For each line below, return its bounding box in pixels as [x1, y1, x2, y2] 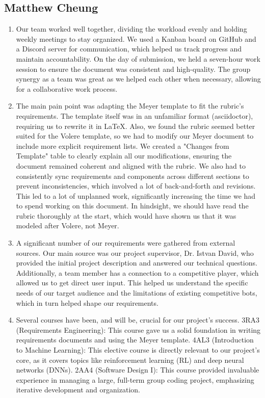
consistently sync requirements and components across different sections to [16, 170, 249, 181]
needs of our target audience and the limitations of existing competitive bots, [16, 287, 257, 298]
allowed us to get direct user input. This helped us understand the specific [16, 277, 248, 288]
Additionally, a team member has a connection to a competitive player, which [16, 267, 259, 278]
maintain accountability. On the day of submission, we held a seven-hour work [16, 53, 260, 64]
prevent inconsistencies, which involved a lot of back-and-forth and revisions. [16, 180, 256, 191]
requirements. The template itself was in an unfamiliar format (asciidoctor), [16, 110, 253, 121]
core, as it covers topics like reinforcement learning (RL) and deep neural [16, 354, 244, 365]
